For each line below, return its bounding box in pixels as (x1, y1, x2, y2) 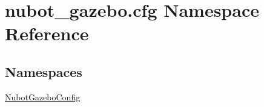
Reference (5, 21, 89, 46)
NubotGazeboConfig (5, 90, 81, 103)
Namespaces (5, 62, 82, 81)
